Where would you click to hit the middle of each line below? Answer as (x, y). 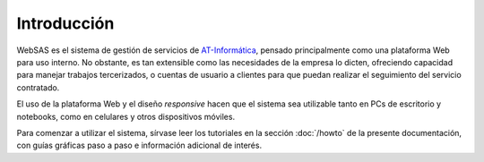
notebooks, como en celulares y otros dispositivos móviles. (126, 116)
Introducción (65, 23)
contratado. (38, 87)
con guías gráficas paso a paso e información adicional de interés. (139, 145)
